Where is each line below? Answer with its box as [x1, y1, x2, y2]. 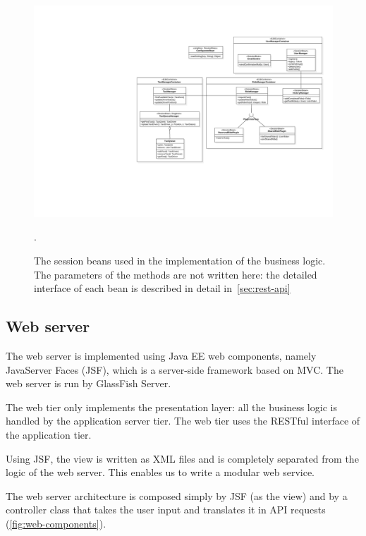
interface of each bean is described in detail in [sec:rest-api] [34, 281, 291, 296]
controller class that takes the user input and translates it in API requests [6, 502, 326, 517]
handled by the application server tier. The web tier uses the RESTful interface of [6, 413, 360, 428]
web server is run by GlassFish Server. [6, 376, 171, 391]
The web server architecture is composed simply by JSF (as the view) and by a [6, 488, 348, 503]
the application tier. [6, 427, 92, 441]
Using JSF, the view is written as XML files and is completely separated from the [6, 451, 359, 465]
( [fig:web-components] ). [6, 516, 106, 530]
